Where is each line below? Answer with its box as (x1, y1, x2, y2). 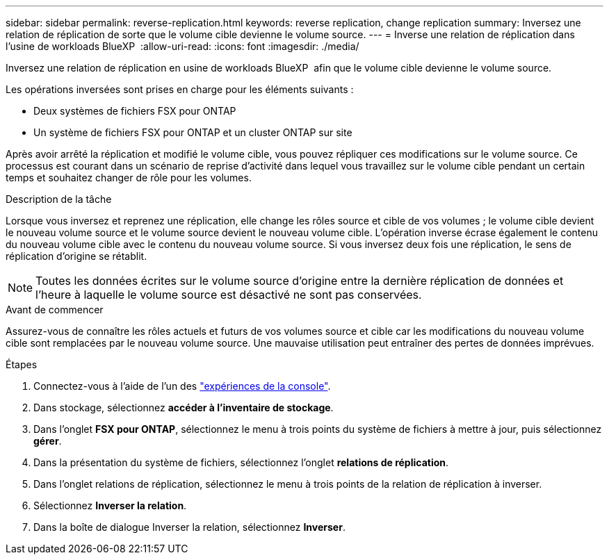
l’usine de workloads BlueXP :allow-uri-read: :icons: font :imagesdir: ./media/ (6, 40, 359, 52)
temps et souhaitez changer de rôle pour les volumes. (6, 172, 252, 183)
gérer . (33, 435, 62, 447)
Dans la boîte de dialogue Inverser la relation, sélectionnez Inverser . (33, 521, 346, 533)
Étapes (6, 359, 38, 370)
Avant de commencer (6, 304, 104, 315)
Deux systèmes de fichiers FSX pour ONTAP (33, 105, 236, 117)
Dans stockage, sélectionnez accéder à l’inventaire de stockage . (33, 402, 334, 413)
